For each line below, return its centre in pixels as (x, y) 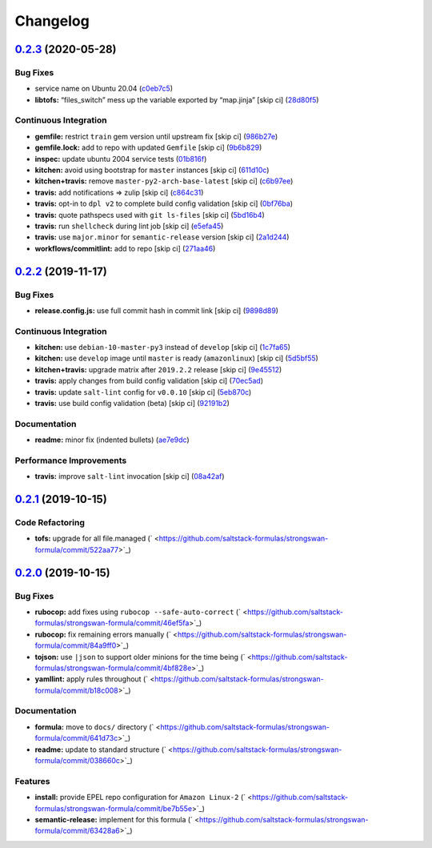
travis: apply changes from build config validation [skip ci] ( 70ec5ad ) (149, 381)
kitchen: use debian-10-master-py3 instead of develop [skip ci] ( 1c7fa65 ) (163, 348)
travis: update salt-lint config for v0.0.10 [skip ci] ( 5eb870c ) (143, 392)
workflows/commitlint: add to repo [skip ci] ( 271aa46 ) (125, 248)
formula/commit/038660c (77, 761)
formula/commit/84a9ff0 (76, 645)
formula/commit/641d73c (76, 738)
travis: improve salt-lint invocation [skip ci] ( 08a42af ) (130, 476)
